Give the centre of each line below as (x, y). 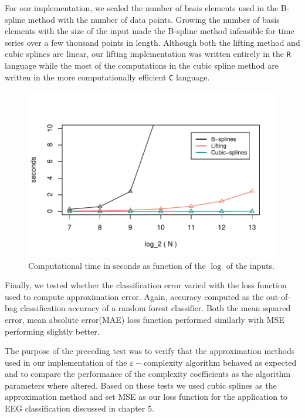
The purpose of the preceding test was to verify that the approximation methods (150, 351)
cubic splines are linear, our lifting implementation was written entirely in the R (148, 54)
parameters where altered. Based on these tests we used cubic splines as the (141, 385)
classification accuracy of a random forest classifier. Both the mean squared (155, 308)
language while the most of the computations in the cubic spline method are (142, 65)
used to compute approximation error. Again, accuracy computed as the (134, 296)
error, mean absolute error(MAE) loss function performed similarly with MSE (145, 319)
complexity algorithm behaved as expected (220, 362)
